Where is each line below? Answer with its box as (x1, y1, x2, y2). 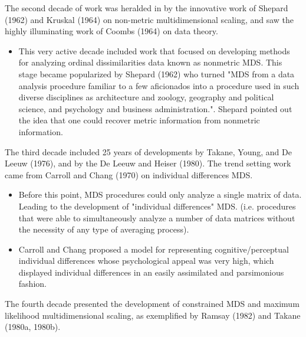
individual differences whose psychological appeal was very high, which (18, 254, 274, 267)
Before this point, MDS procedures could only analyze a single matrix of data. (18, 188, 302, 201)
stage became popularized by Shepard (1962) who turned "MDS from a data (18, 67, 295, 80)
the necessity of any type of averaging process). (18, 223, 189, 235)
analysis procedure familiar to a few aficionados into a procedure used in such (18, 79, 300, 91)
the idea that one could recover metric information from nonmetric (18, 114, 260, 126)
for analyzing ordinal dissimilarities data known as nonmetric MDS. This (18, 56, 282, 68)
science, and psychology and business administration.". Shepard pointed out (18, 102, 292, 114)
